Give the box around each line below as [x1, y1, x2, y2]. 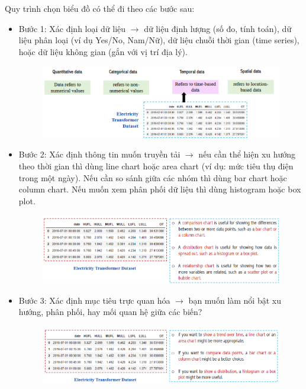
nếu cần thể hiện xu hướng [198, 148, 296, 160]
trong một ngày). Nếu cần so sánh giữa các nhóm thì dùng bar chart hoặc [18, 171, 287, 184]
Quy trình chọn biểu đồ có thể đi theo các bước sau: [5, 2, 195, 14]
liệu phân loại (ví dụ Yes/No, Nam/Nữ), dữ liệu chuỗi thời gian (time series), [18, 34, 299, 46]
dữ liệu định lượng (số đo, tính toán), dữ [144, 22, 292, 34]
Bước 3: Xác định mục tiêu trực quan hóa [18, 294, 170, 306]
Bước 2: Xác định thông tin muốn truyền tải [18, 148, 181, 160]
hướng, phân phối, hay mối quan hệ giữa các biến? [18, 306, 202, 318]
